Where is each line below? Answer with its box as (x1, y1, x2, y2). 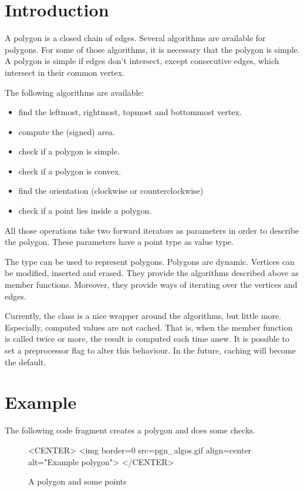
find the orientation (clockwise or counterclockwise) (18, 184, 204, 197)
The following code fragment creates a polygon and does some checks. (5, 424, 255, 436)
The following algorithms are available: (5, 86, 144, 98)
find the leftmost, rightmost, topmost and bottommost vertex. (18, 106, 242, 118)
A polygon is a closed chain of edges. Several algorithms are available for (5, 32, 266, 44)
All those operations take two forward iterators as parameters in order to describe (5, 224, 299, 236)
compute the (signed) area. (18, 125, 116, 137)
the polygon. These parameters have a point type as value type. (5, 236, 234, 248)
